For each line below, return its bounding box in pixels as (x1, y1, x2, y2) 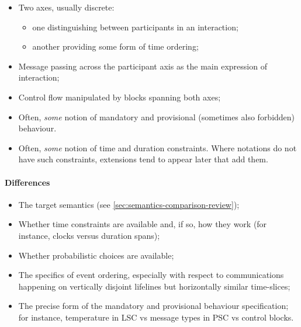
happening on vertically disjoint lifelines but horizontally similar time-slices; (18, 280, 290, 292)
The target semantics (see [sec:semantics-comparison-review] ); (18, 198, 240, 210)
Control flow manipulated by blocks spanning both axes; (18, 91, 221, 103)
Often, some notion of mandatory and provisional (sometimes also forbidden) (18, 110, 295, 123)
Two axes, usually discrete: (18, 1, 115, 13)
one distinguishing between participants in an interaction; (32, 20, 238, 33)
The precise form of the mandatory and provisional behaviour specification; (18, 300, 289, 312)
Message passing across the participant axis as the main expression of (18, 60, 267, 72)
